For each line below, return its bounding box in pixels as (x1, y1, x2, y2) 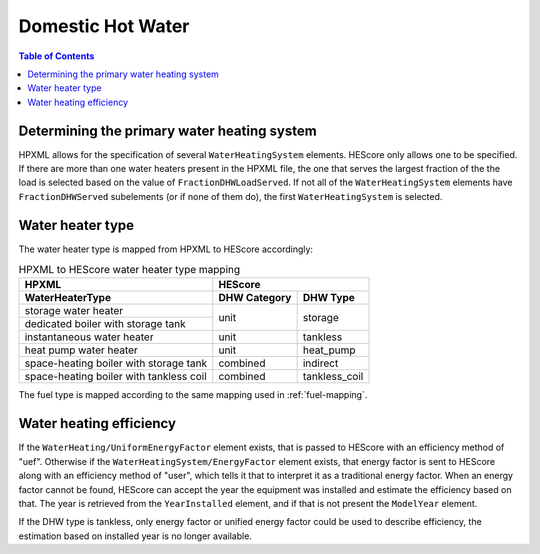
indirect (302, 356, 339, 370)
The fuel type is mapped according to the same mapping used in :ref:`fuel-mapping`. (18, 389, 368, 401)
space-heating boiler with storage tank (24, 356, 208, 370)
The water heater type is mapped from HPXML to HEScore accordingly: (18, 243, 314, 255)
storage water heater (24, 304, 124, 318)
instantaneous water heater (24, 330, 154, 344)
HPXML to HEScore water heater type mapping (18, 263, 241, 277)
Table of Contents (18, 50, 95, 62)
